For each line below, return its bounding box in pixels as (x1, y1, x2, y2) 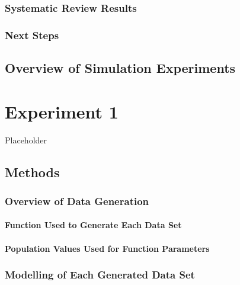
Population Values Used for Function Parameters (5, 242, 210, 254)
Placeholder (5, 133, 47, 146)
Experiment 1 (5, 99, 119, 123)
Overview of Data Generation (5, 193, 149, 208)
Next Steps (5, 27, 59, 42)
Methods (5, 162, 60, 181)
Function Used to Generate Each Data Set (5, 219, 182, 231)
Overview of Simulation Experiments (5, 59, 236, 77)
